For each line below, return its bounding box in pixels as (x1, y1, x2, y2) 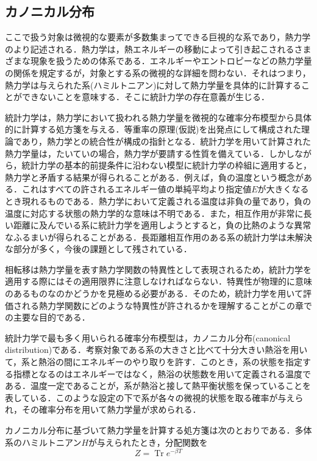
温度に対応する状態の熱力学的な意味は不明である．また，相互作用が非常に (5, 206, 304, 219)
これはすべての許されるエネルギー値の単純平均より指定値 (21, 183, 252, 195)
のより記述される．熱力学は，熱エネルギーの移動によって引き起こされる (5, 42, 294, 55)
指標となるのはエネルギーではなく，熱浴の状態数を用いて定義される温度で (13, 367, 311, 380)
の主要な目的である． (5, 311, 90, 324)
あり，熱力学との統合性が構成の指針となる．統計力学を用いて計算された (21, 134, 311, 147)
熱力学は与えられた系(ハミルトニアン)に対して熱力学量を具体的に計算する (5, 78, 301, 91)
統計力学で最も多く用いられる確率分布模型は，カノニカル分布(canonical (5, 331, 291, 344)
